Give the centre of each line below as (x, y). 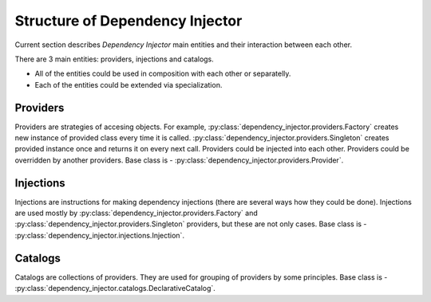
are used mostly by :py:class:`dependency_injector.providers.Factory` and (136, 213)
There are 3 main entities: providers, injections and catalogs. (115, 59)
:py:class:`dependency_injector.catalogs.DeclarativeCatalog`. (115, 288)
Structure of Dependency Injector (129, 21)
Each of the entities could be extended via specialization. (129, 84)
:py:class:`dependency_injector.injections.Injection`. (100, 235)
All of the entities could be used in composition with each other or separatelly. (163, 74)
